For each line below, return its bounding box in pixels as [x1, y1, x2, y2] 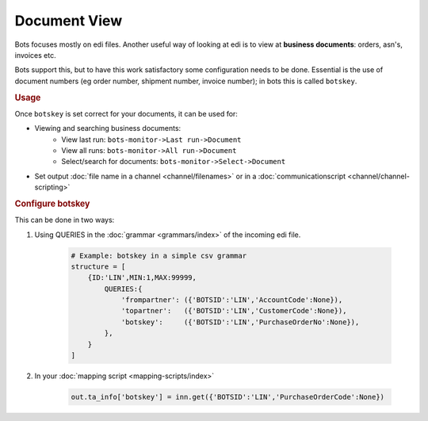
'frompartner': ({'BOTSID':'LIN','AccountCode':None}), [120, 296, 343, 304]
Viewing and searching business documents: [34, 124, 182, 133]
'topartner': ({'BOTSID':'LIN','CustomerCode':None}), [120, 306, 347, 316]
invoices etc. [14, 50, 56, 59]
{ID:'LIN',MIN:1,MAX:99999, [87, 274, 197, 282]
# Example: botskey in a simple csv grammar [71, 251, 247, 260]
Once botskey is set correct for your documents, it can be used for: [14, 109, 238, 118]
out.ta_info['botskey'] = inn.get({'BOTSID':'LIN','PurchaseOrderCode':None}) [71, 392, 384, 402]
